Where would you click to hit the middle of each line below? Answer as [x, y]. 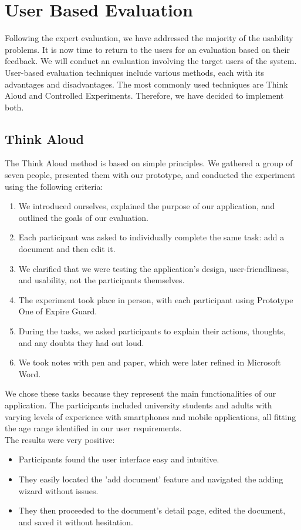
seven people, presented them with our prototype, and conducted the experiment [150, 175]
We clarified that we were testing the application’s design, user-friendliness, [154, 268]
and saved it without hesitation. [76, 521]
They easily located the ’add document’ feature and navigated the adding [151, 479]
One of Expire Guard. [58, 311]
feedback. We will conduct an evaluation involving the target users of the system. [151, 61]
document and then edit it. [67, 249]
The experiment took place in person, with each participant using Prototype [156, 299]
